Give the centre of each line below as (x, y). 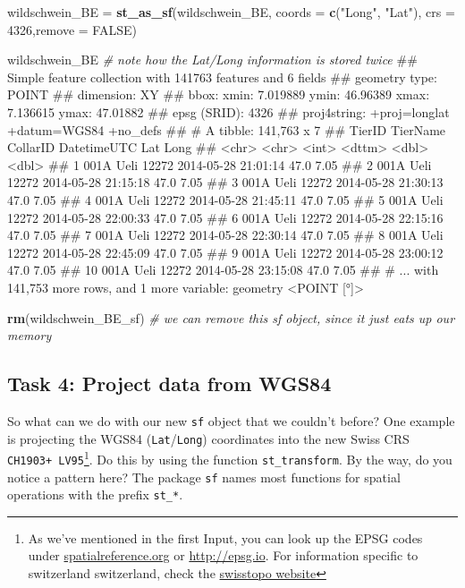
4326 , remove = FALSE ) (72, 29)
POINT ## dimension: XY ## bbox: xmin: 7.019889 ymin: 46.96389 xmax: (219, 94)
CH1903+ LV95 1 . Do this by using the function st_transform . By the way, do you (230, 458)
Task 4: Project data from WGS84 (169, 383)
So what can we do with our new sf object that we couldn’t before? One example (231, 420)
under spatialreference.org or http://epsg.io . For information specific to (223, 555)
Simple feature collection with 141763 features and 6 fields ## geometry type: (222, 77)
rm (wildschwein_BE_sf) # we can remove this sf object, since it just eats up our (231, 317)
